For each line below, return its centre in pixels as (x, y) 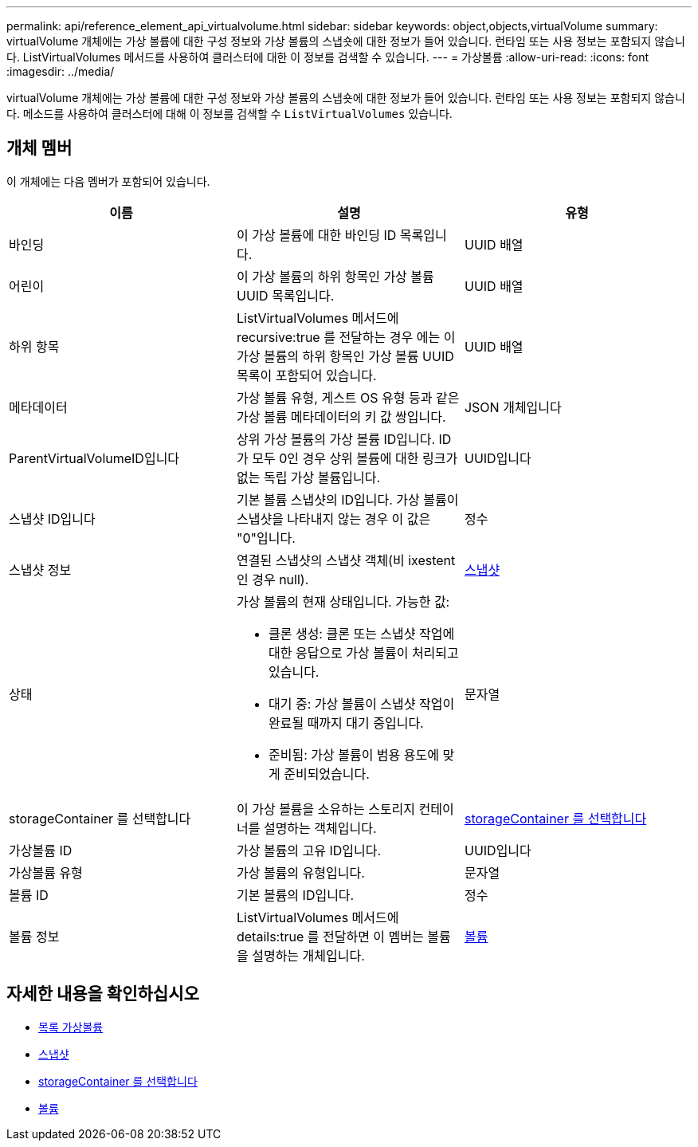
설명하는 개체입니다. (308, 955)
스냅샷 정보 (40, 570)
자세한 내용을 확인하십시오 (103, 994)
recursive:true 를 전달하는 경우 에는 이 (346, 337)
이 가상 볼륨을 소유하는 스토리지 (326, 809)
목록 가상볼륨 (71, 1027)
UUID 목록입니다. (285, 295)
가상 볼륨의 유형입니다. (300, 872)
